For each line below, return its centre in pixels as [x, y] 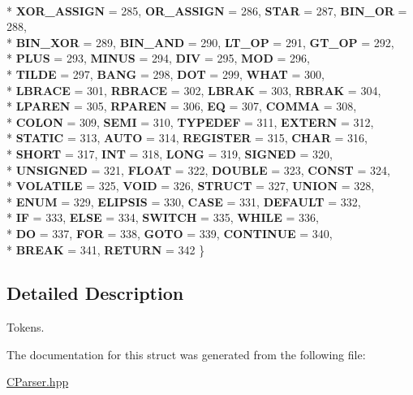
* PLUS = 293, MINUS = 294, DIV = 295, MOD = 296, [158, 58]
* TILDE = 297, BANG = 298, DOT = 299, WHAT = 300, [166, 74]
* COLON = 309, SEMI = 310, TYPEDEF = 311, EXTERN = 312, [190, 122]
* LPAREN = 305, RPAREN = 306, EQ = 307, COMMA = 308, [182, 106]
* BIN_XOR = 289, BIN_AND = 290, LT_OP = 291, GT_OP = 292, [200, 42]
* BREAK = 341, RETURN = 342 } [106, 249]
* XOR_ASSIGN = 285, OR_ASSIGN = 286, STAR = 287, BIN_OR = [207, 10]
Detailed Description [95, 293]
